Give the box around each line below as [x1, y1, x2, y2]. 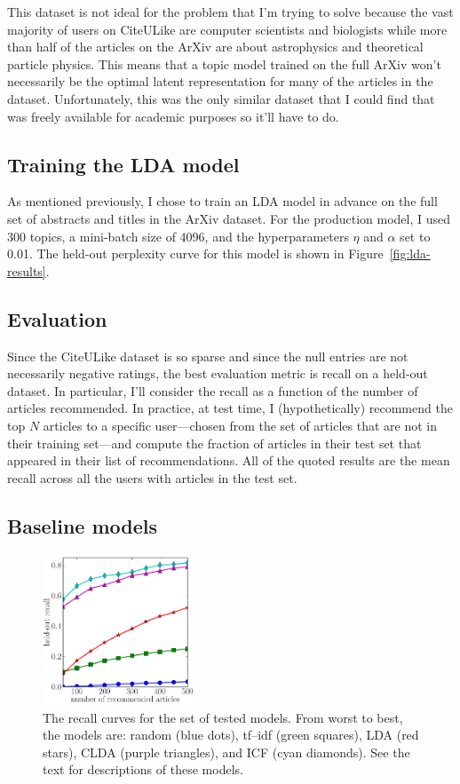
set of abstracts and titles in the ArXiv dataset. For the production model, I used [7, 209, 450, 227]
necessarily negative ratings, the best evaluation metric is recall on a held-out [7, 364, 428, 383]
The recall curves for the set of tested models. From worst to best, [43, 708, 403, 726]
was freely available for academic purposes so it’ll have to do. [7, 107, 339, 125]
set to [400, 226, 431, 245]
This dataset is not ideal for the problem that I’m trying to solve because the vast [7, 3, 454, 20]
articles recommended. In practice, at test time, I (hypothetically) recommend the [7, 399, 453, 417]
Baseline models [7, 511, 158, 539]
